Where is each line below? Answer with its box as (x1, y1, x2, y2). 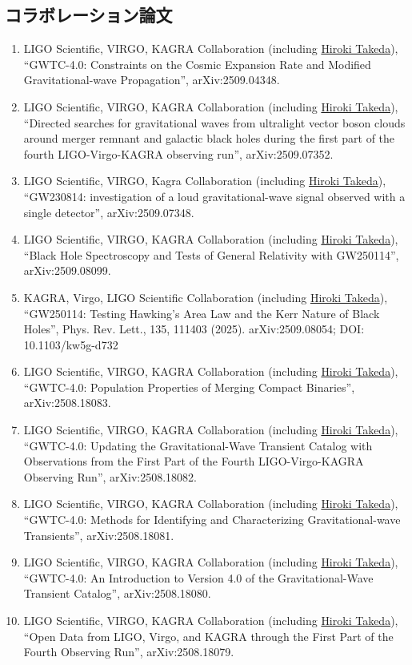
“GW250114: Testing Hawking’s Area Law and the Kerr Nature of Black (23, 304, 380, 321)
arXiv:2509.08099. (23, 262, 111, 279)
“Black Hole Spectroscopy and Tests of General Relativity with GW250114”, (23, 246, 399, 263)
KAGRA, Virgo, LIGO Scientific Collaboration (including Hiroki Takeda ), (23, 288, 388, 305)
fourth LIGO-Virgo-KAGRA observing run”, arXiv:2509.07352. (23, 145, 334, 162)
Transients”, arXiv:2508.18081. (23, 526, 174, 543)
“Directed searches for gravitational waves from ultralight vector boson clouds (23, 114, 406, 131)
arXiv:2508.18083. (23, 394, 111, 411)
